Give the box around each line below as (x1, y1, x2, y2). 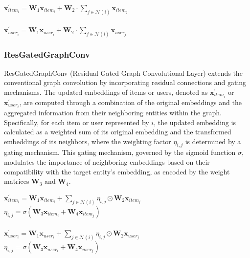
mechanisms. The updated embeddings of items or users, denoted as (4, 86, 208, 97)
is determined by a (185, 136, 241, 146)
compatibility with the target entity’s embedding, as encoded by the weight (4, 166, 230, 176)
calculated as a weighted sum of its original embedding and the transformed (4, 127, 231, 137)
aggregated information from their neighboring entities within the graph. (4, 107, 222, 117)
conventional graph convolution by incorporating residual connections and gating (4, 77, 247, 87)
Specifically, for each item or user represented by (4, 117, 149, 127)
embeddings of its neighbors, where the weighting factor (4, 136, 171, 146)
